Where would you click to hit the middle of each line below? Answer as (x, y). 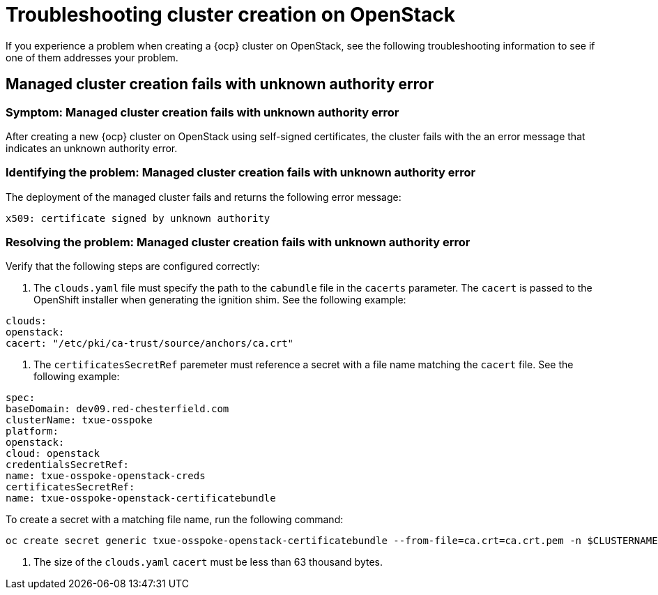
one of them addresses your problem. (92, 57)
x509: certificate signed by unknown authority (138, 218)
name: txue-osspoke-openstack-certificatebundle (141, 498)
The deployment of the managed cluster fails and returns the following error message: (204, 197)
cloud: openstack (53, 454)
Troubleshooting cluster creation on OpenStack (231, 15)
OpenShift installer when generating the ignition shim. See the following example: (220, 300)
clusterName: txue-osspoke (79, 420)
